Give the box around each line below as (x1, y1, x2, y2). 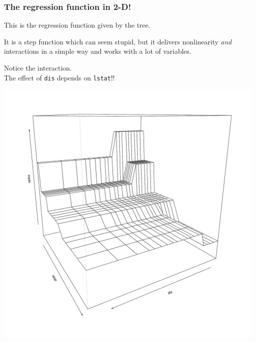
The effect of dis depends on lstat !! (4, 72, 115, 82)
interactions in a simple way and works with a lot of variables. (4, 46, 192, 56)
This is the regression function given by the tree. (4, 20, 151, 30)
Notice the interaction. (4, 63, 72, 73)
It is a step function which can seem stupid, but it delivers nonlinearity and (4, 36, 232, 46)
